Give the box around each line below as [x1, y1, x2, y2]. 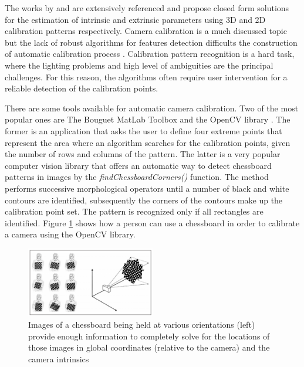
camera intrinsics [28, 352, 89, 365]
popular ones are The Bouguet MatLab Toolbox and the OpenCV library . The [5, 113, 291, 125]
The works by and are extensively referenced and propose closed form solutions [5, 2, 289, 13]
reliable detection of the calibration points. [5, 82, 158, 94]
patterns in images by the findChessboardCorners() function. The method [5, 171, 269, 183]
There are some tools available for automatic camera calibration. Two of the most [5, 101, 299, 114]
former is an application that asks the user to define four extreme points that [5, 124, 282, 137]
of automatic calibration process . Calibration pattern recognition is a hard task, [5, 47, 295, 60]
